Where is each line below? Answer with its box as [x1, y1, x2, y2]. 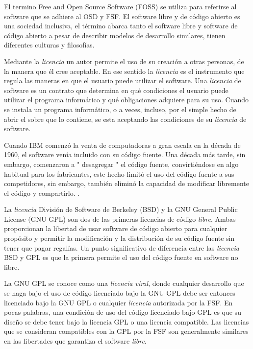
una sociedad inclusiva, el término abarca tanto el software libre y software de [4, 21, 238, 31]
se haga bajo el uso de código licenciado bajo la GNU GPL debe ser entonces [4, 288, 235, 298]
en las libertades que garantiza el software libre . [4, 336, 147, 346]
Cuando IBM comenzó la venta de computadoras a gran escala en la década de [4, 140, 241, 150]
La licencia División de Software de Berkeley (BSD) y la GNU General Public [4, 204, 238, 214]
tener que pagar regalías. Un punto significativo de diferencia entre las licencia [4, 242, 239, 253]
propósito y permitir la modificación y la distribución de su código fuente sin [4, 233, 235, 243]
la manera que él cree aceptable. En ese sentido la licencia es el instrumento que [4, 66, 245, 76]
